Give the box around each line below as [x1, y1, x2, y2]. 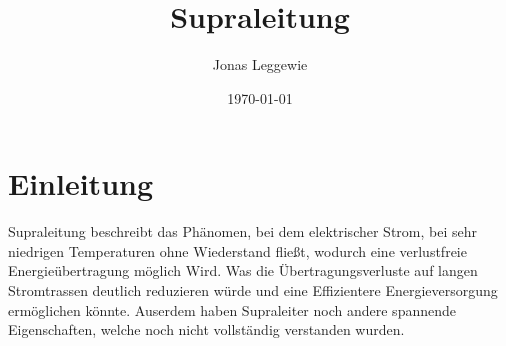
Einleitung [8, 163, 154, 204]
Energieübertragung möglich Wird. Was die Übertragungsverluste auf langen [8, 260, 478, 281]
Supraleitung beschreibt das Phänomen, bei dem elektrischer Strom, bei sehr [8, 221, 477, 242]
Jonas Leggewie [212, 54, 308, 75]
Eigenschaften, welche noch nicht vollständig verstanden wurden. [8, 319, 405, 340]
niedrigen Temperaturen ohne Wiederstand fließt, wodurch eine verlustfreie [8, 240, 467, 261]
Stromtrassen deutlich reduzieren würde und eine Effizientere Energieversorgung [8, 280, 498, 301]
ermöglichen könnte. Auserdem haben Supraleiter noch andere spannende [8, 299, 456, 320]
